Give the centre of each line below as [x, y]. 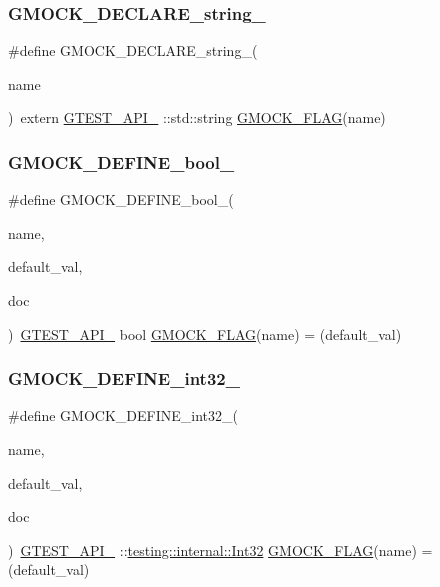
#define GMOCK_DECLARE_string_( [133, 50]
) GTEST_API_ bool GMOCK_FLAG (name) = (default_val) [205, 333]
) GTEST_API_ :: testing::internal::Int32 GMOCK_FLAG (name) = [220, 549]
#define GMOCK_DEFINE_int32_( [123, 415]
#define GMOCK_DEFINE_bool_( [121, 199]
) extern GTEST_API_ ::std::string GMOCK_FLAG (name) [197, 117]
